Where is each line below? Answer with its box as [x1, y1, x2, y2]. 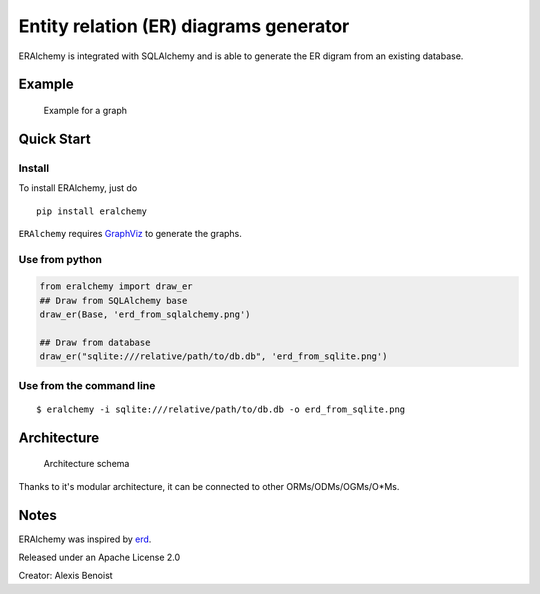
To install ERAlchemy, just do [18, 182, 138, 194]
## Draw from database [39, 337, 151, 348]
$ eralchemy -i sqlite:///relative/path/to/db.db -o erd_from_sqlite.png [36, 403, 406, 415]
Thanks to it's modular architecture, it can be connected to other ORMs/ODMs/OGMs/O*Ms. [18, 480, 400, 492]
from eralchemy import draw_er [39, 281, 194, 292]
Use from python [18, 252, 102, 266]
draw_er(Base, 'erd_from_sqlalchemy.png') [39, 309, 251, 320]
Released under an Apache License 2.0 [18, 551, 181, 564]
